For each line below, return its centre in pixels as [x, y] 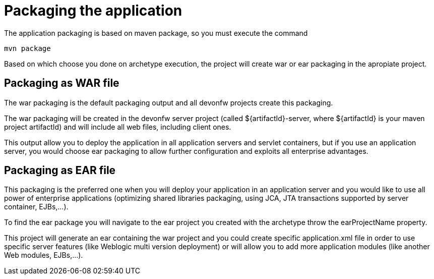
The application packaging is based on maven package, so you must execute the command [156, 33]
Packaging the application [93, 11]
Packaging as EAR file [60, 171]
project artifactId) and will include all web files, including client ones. [118, 127]
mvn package [27, 48]
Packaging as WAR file [62, 83]
